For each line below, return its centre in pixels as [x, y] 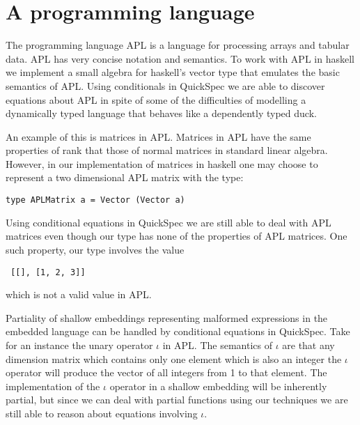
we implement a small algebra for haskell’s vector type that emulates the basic [173, 72]
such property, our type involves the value [95, 249]
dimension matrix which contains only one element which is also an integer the [174, 358]
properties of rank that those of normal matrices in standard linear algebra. [167, 150]
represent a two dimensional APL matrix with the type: [125, 177]
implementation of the [53, 386]
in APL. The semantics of [217, 345]
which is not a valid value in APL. [79, 294]
